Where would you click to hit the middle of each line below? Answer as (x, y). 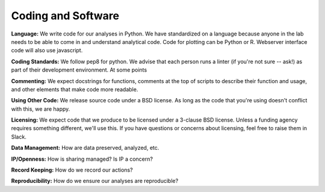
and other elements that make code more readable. (75, 89)
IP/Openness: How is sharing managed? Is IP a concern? (82, 159)
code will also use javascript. (47, 51)
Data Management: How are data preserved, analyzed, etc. (85, 148)
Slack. (19, 137)
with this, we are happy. (41, 109)
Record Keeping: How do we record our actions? (72, 170)
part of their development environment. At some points (79, 70)
